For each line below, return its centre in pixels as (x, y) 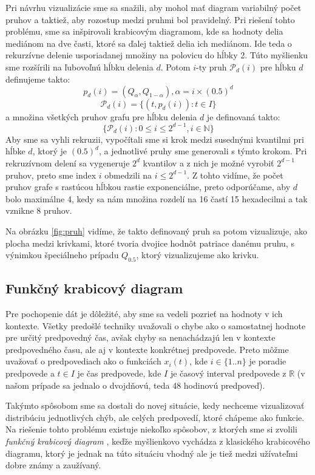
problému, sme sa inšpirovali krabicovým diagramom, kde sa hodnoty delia (144, 31)
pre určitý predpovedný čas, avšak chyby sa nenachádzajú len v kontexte (141, 337)
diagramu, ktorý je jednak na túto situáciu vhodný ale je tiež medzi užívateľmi (152, 453)
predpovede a (30, 373)
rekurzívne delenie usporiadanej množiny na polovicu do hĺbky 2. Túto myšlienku (157, 55)
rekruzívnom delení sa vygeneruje (68, 162)
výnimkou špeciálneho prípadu (62, 255)
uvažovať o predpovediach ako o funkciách (83, 361)
